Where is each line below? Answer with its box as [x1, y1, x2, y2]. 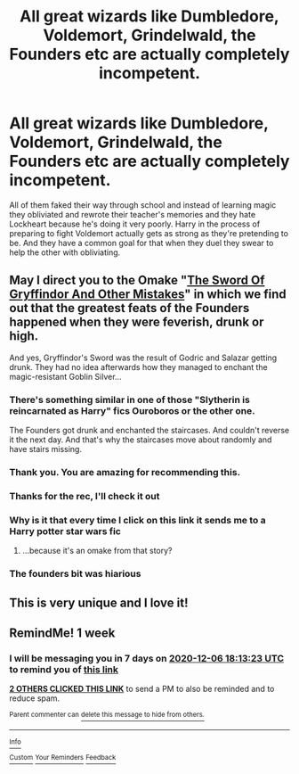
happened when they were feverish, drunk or [9, 315, 264, 330]
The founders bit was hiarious [9, 568, 141, 580]
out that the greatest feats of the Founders [9, 301, 250, 316]
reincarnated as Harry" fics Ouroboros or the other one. [9, 404, 255, 416]
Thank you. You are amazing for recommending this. [9, 465, 241, 478]
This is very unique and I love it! [9, 595, 189, 610]
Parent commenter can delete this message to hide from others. [9, 711, 205, 720]
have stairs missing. [9, 444, 83, 455]
